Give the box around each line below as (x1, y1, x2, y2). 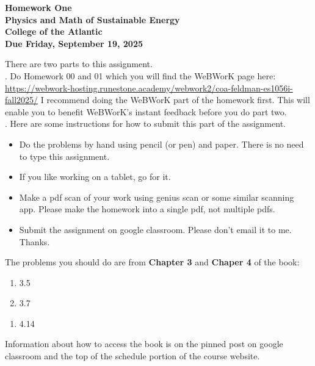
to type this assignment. (19, 149, 110, 162)
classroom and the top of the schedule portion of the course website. (5, 350, 260, 362)
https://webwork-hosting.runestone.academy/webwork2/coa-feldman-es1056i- (5, 81, 293, 94)
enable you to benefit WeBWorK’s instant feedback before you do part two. (5, 105, 287, 118)
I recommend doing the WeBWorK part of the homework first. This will (40, 93, 310, 106)
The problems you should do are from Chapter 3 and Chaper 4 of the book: (5, 256, 300, 268)
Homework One (5, 1, 72, 13)
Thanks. (19, 235, 50, 248)
